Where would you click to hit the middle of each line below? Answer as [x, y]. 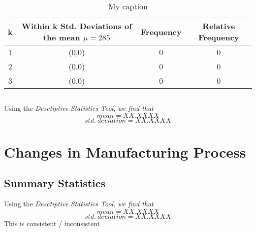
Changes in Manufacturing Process [125, 151]
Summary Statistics [55, 183]
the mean [62, 37]
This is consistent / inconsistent [52, 223]
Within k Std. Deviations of [77, 26]
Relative [219, 26]
